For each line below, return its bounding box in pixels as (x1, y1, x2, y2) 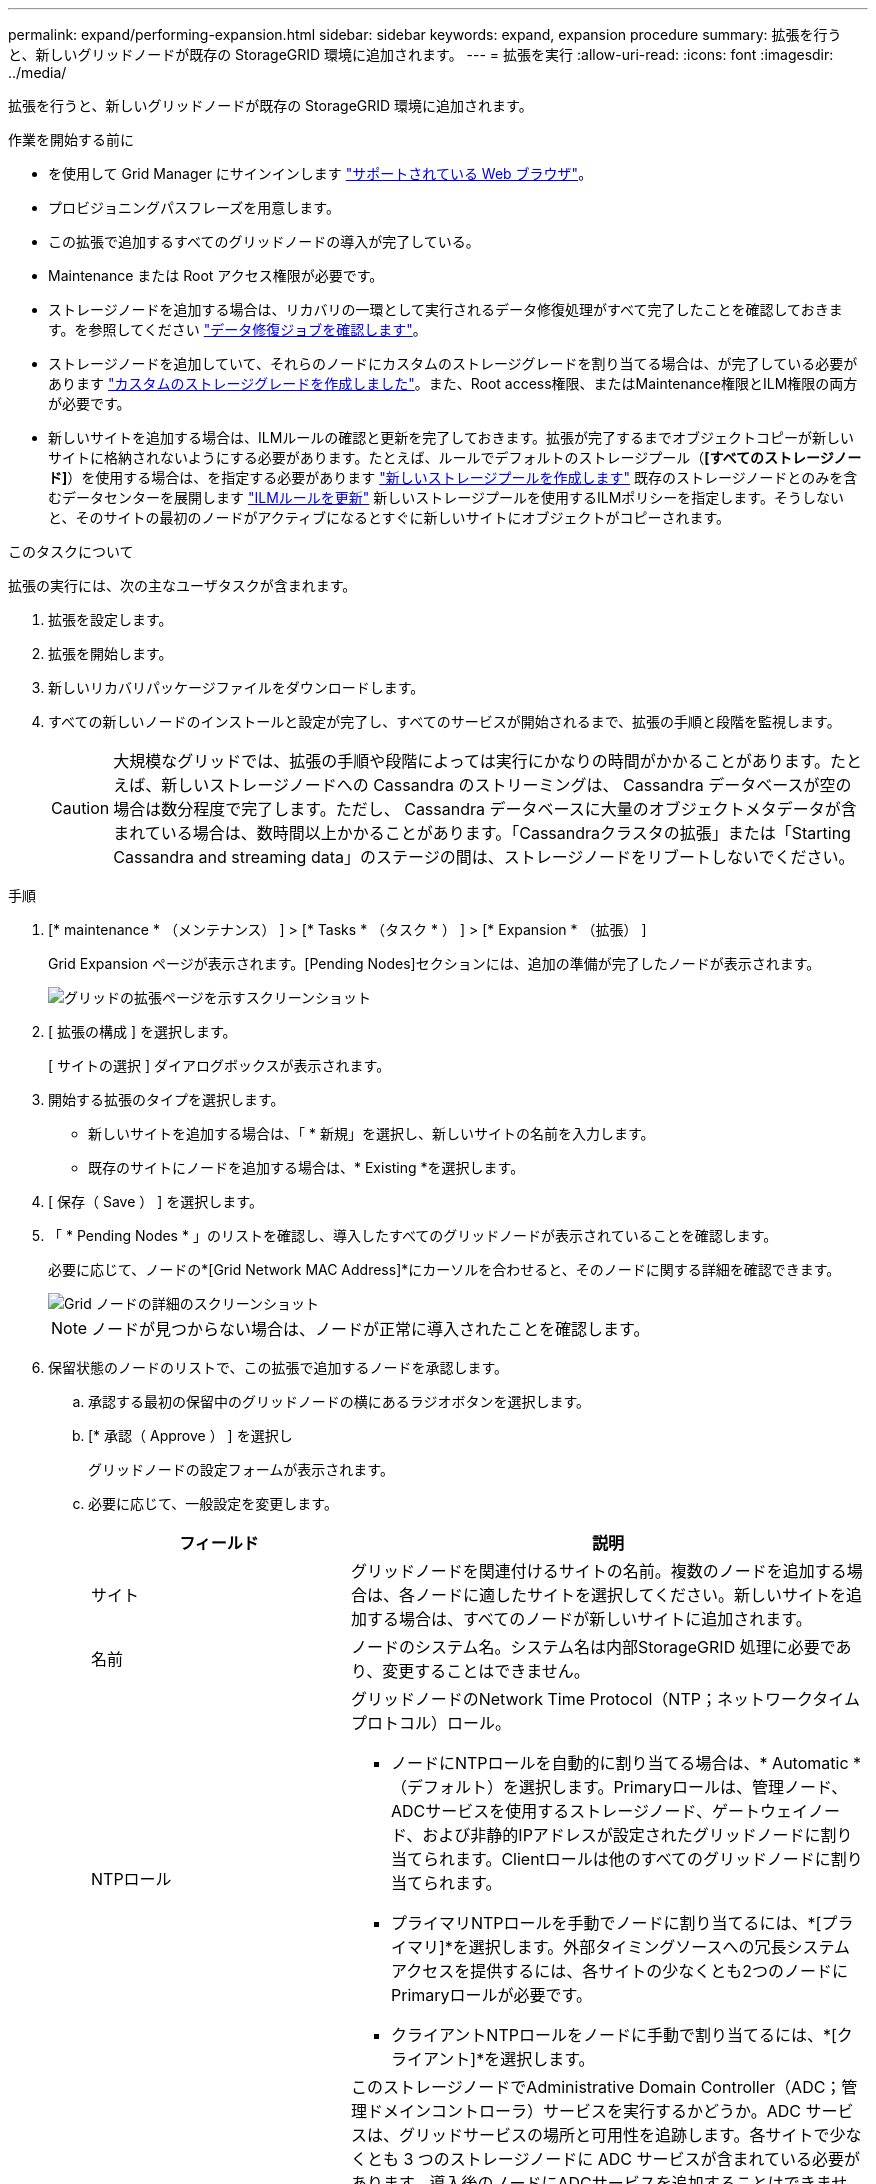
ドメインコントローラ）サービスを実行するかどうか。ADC (366, 2101, 801, 2121)
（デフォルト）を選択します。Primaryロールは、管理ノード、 (390, 1777, 848, 1797)
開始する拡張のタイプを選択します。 (48, 1091, 285, 1108)
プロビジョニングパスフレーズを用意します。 (48, 199, 340, 216)
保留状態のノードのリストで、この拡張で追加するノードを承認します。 (48, 1359, 509, 1376)
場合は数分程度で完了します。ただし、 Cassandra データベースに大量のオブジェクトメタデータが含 (113, 799, 857, 819)
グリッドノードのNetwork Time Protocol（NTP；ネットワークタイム (350, 1689, 861, 1709)
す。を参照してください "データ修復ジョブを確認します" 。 (48, 321, 427, 338)
